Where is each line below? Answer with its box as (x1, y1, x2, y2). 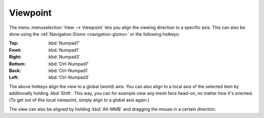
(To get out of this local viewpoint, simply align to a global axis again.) (9, 97, 150, 103)
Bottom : (9, 61, 26, 67)
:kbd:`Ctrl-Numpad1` (47, 68, 89, 73)
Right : (9, 54, 22, 60)
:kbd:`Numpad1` (47, 47, 80, 53)
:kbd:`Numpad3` (47, 54, 81, 60)
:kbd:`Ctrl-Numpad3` (47, 74, 90, 80)
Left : (9, 74, 19, 80)
